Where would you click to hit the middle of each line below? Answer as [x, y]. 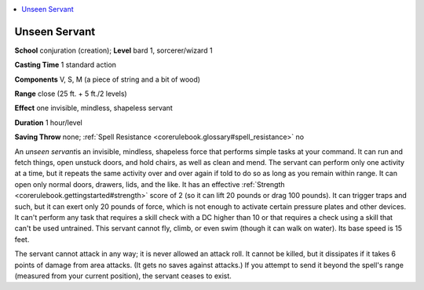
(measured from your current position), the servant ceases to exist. [123, 276]
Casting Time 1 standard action [66, 65]
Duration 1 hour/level [48, 123]
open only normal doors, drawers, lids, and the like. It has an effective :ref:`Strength [150, 184]
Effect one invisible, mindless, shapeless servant [93, 108]
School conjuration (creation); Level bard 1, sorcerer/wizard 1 [113, 50]
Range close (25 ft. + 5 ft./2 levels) [71, 94]
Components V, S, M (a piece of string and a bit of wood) [107, 79]
